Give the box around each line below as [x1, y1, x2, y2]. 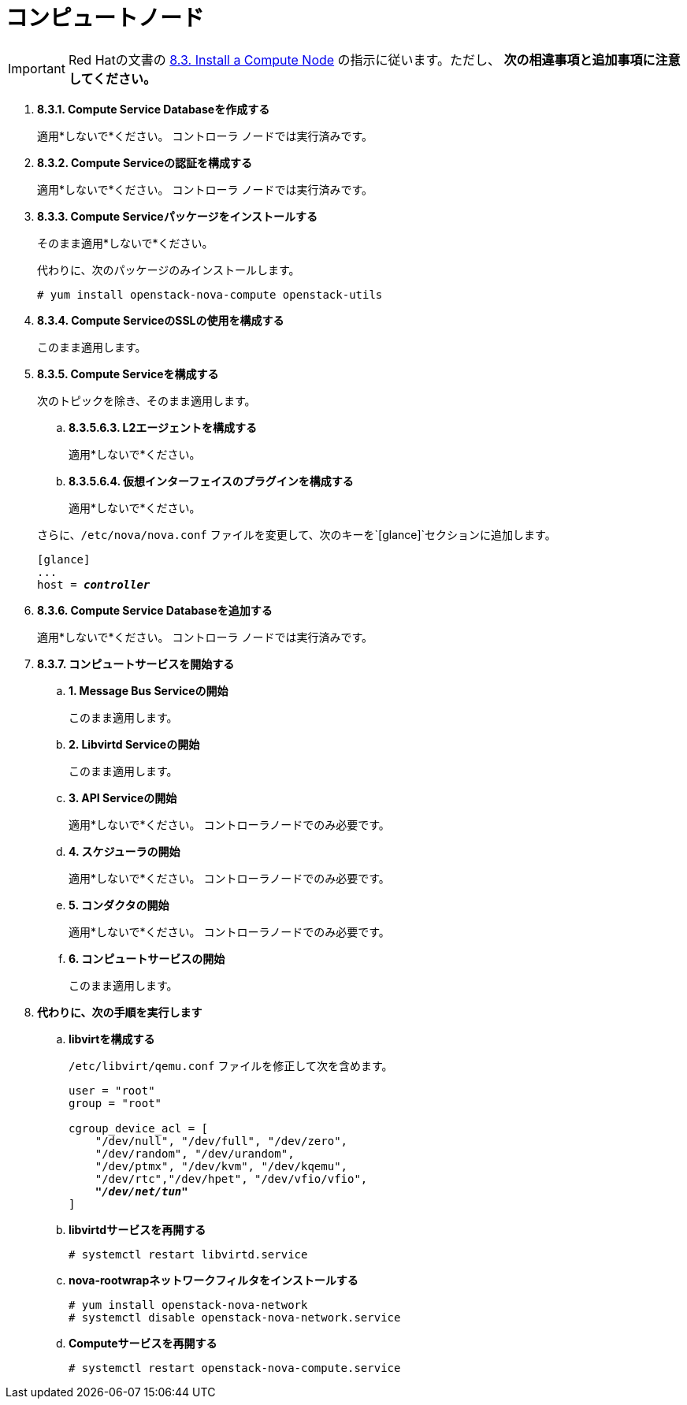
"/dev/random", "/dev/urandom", [95, 1147, 295, 1160]
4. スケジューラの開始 [69, 844, 180, 858]
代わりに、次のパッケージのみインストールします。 [37, 262, 300, 277]
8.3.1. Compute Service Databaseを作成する [37, 102, 270, 116]
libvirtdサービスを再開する [69, 1222, 206, 1236]
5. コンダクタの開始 [69, 898, 169, 912]
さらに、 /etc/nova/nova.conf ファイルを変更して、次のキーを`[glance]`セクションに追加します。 [37, 527, 556, 541]
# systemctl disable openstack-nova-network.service [69, 1310, 401, 1324]
